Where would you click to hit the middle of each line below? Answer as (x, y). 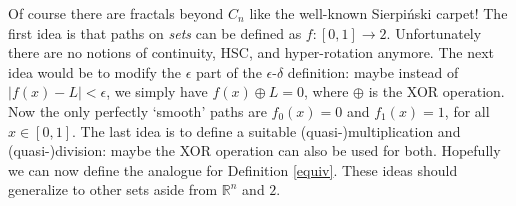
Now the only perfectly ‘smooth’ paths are (137, 110)
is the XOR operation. (436, 91)
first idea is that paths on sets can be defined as (155, 32)
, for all (467, 110)
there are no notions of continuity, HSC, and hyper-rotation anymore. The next (251, 52)
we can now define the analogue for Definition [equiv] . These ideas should (233, 169)
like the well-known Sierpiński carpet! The (378, 13)
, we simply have (157, 91)
